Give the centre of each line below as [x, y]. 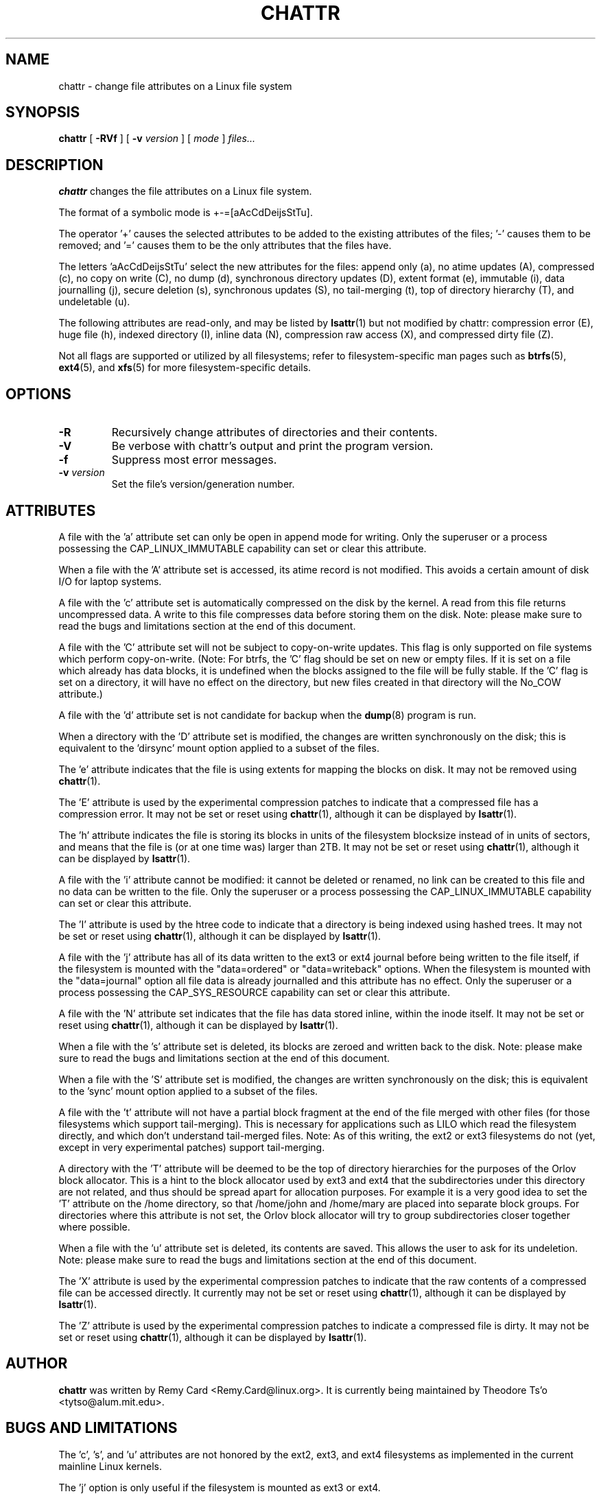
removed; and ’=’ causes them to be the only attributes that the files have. [225, 246]
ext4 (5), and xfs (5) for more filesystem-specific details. [185, 368]
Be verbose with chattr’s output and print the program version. [272, 446]
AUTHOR [37, 1364]
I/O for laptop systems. [110, 581]
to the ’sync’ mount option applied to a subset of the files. [188, 1091]
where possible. [94, 1226]
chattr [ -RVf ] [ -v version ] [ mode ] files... [157, 139]
